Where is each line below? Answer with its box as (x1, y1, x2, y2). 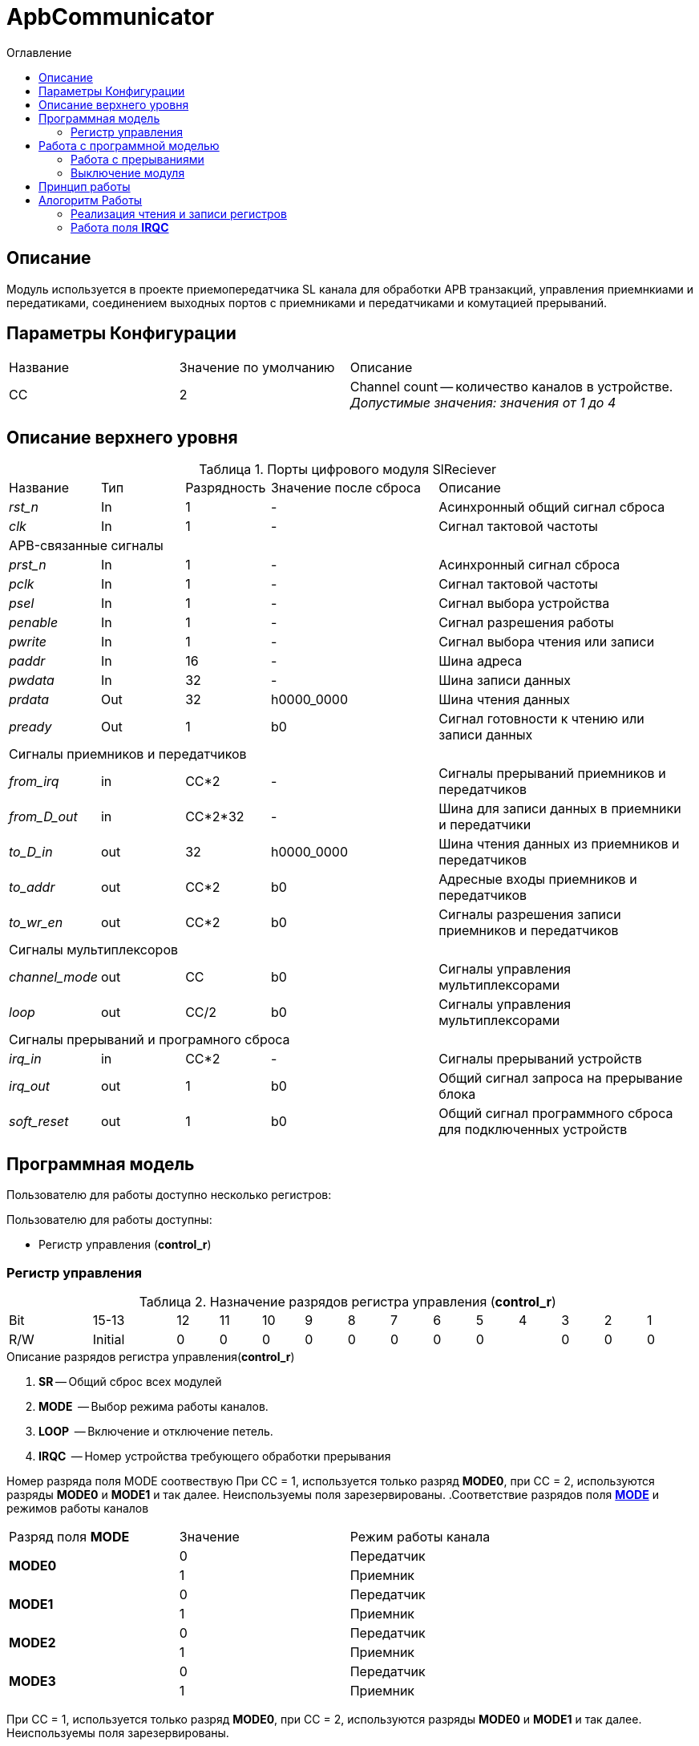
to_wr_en (9, 914, 63, 931)
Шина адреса (438, 653, 523, 670)
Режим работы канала (349, 1528, 491, 1545)
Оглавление (6, 45, 72, 59)
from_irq (9, 773, 59, 790)
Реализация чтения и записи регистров (71, 206, 287, 221)
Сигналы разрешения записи (438, 906, 621, 923)
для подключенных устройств (438, 1121, 628, 1138)
